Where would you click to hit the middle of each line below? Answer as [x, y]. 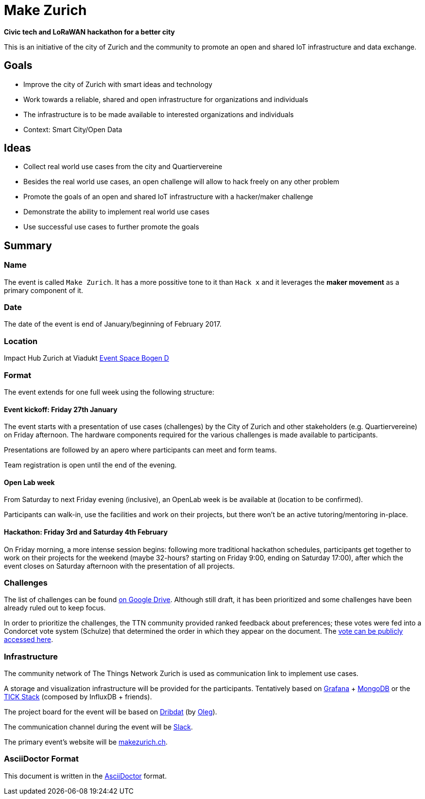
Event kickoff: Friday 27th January [61, 409]
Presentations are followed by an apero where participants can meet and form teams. [140, 450]
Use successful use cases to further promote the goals [111, 227]
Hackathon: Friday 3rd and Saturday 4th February [86, 532]
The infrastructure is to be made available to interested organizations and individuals [159, 114]
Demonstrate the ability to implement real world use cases [117, 212]
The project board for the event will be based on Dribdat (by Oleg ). [110, 712]
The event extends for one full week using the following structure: [109, 392]
